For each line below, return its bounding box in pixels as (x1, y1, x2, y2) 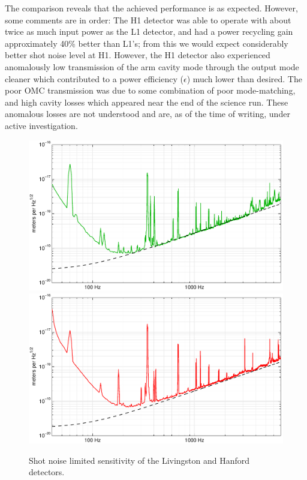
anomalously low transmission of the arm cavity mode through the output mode (5, 60, 299, 73)
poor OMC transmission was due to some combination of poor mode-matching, (5, 84, 296, 97)
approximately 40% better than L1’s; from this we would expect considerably (5, 37, 288, 49)
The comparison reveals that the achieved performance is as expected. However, (5, 2, 298, 14)
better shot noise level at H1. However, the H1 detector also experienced (5, 49, 270, 61)
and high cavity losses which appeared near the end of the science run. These (5, 95, 288, 108)
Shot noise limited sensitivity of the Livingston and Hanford (29, 454, 250, 466)
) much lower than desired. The (186, 72, 302, 85)
